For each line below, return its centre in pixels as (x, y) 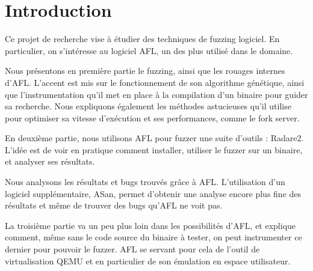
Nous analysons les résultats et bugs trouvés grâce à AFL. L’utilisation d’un (145, 182)
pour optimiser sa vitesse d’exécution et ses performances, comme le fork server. (152, 117)
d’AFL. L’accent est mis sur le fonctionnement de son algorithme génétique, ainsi (155, 82)
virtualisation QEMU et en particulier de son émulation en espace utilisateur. (148, 260)
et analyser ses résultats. (50, 161)
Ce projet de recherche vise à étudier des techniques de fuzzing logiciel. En (142, 39)
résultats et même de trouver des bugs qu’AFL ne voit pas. (114, 205)
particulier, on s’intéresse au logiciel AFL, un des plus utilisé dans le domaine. (149, 50)
